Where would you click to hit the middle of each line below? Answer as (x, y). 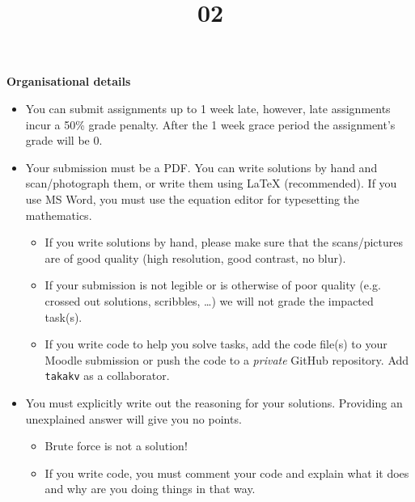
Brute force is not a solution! (116, 446)
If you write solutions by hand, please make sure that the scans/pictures (224, 242)
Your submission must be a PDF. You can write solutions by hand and (201, 167)
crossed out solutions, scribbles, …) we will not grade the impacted (209, 300)
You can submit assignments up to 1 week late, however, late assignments (208, 108)
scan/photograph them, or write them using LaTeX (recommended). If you (211, 183)
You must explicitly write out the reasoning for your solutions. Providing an (214, 402)
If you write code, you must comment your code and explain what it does (227, 472)
